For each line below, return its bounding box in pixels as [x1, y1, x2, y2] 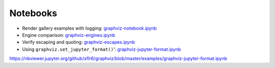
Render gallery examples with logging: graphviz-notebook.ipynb [22, 25, 157, 31]
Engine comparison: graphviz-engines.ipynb [22, 32, 116, 38]
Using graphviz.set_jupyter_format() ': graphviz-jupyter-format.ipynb [22, 46, 181, 52]
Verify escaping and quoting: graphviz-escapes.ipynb [22, 39, 135, 45]
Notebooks [9, 8, 58, 19]
